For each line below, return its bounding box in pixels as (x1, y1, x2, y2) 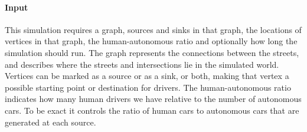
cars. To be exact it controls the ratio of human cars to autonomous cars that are (5, 104, 299, 116)
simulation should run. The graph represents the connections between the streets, (5, 46, 299, 58)
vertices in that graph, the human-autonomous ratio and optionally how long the (5, 35, 298, 47)
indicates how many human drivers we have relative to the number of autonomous (5, 93, 302, 105)
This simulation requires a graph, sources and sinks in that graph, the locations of (5, 23, 302, 35)
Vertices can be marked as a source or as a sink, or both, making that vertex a (5, 70, 289, 82)
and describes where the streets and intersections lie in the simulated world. (5, 58, 279, 70)
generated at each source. (5, 115, 96, 128)
